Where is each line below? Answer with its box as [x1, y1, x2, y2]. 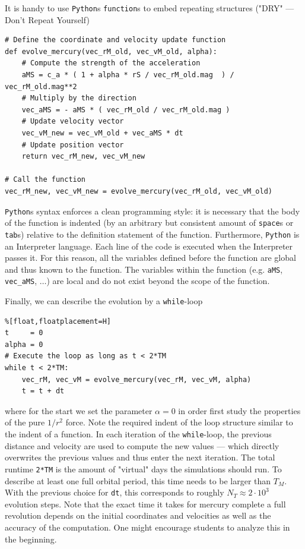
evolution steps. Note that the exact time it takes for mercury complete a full [5, 497, 286, 510]
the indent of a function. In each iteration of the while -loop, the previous [5, 428, 272, 440]
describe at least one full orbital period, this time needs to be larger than [5, 474, 271, 487]
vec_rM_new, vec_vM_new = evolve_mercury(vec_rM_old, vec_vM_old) [5, 187, 273, 195]
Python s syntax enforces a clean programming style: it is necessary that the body [5, 204, 300, 217]
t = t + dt [21, 387, 65, 396]
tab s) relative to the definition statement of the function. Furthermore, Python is [5, 228, 300, 240]
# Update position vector [21, 140, 124, 149]
